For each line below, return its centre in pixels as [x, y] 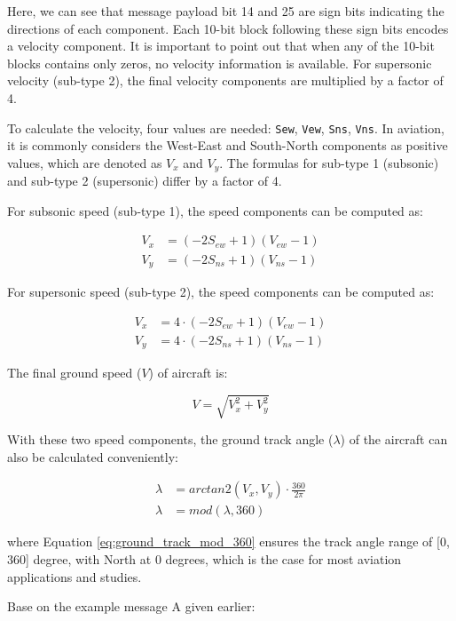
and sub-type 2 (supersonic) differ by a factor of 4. [145, 181]
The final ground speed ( [75, 373]
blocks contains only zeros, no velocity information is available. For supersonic [220, 63]
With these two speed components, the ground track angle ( [170, 439]
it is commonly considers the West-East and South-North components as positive [228, 145]
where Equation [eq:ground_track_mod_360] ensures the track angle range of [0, [228, 541]
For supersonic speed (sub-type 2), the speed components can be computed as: [221, 291]
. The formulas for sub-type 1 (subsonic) [329, 162]
